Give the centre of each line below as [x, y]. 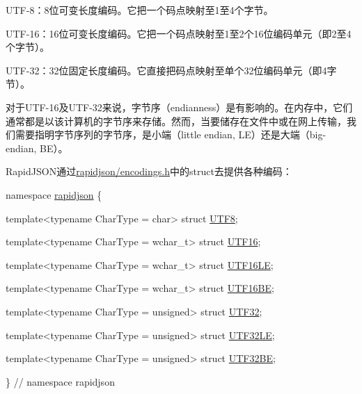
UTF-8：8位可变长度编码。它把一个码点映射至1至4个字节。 [140, 10]
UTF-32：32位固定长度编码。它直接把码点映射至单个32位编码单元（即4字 [171, 70]
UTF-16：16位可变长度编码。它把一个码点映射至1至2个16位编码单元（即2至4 [179, 33]
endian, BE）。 [37, 148]
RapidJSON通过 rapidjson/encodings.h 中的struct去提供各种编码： [149, 171]
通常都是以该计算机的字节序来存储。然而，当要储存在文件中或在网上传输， [176, 121]
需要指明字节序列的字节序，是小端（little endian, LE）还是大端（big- [171, 134]
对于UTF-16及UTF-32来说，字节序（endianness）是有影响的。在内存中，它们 [179, 107]
